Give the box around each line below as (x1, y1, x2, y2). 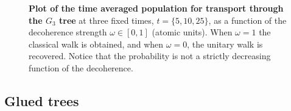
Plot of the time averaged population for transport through (29, 2, 284, 14)
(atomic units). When (152, 26, 233, 38)
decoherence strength (29, 26, 107, 38)
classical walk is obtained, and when (29, 37, 164, 50)
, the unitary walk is (187, 37, 263, 50)
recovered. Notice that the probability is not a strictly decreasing (29, 49, 271, 62)
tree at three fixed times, (59, 13, 154, 26)
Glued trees (4, 91, 79, 110)
